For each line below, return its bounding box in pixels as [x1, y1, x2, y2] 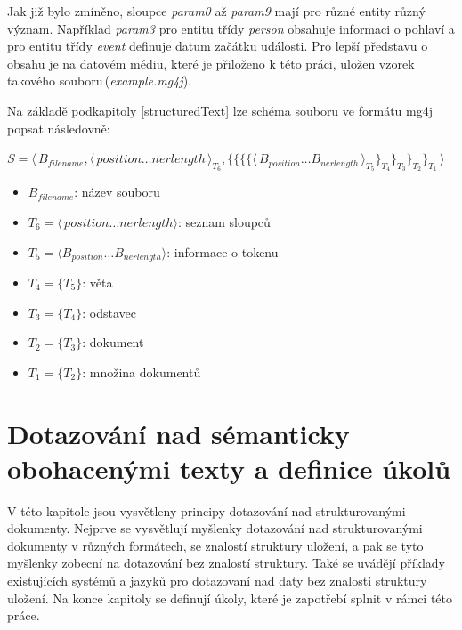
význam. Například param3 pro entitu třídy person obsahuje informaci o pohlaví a [7, 19, 455, 37]
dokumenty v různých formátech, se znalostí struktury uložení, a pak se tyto [7, 536, 424, 554]
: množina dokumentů [82, 362, 201, 381]
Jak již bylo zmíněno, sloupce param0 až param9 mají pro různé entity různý [7, 2, 426, 20]
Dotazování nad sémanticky [7, 415, 350, 451]
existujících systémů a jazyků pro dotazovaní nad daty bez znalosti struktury [7, 571, 427, 590]
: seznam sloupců [177, 212, 271, 230]
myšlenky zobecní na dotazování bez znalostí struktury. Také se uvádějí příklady [7, 553, 445, 572]
